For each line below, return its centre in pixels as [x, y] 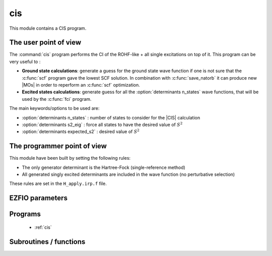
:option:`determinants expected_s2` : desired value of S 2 [81, 131]
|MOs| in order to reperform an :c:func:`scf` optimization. [81, 85]
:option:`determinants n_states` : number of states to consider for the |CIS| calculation [111, 117]
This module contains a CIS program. [48, 28]
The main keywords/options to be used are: [54, 108]
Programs [25, 214]
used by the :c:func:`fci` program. [57, 99]
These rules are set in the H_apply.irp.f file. [58, 183]
